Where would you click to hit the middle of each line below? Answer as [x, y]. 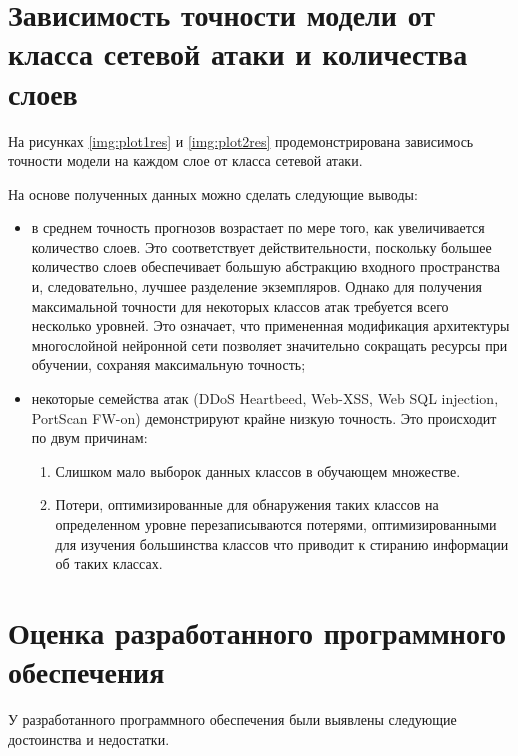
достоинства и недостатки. [89, 738]
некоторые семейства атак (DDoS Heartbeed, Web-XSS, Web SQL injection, [265, 398]
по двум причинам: [89, 437]
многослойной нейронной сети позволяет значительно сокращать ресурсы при [269, 344]
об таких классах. [109, 563]
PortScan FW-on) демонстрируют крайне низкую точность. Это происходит [264, 417]
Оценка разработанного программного [257, 631]
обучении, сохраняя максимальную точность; [168, 364]
